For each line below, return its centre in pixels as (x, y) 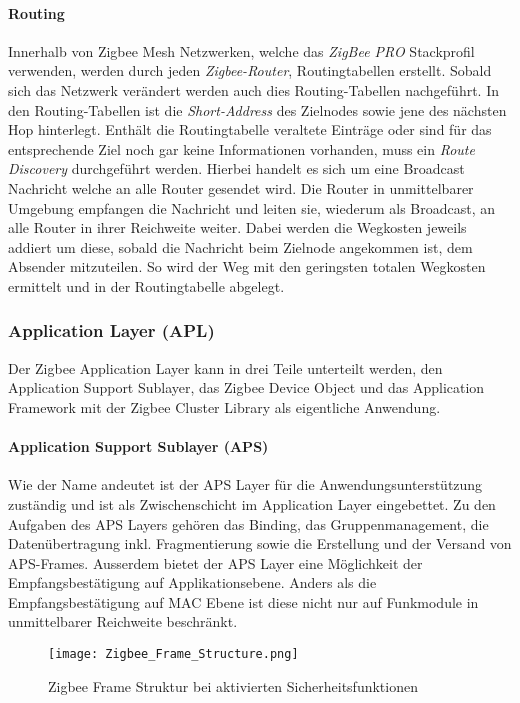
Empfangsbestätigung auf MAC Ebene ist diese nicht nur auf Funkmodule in (243, 601)
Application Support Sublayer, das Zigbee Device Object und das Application (246, 387)
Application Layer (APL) (111, 330)
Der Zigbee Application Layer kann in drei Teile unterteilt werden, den (225, 367)
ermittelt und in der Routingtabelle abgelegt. (146, 285)
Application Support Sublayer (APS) (138, 446)
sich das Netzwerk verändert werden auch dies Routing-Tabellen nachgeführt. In (254, 89)
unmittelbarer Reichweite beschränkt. (123, 621)
